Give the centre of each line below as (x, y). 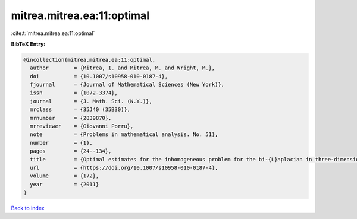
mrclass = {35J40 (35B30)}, (80, 109)
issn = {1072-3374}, (74, 93)
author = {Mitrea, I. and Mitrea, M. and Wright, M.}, (123, 68)
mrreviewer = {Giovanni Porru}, (82, 126)
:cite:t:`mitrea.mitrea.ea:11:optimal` (53, 33)
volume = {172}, (65, 176)
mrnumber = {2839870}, (71, 118)
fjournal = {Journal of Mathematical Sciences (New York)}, (127, 85)
